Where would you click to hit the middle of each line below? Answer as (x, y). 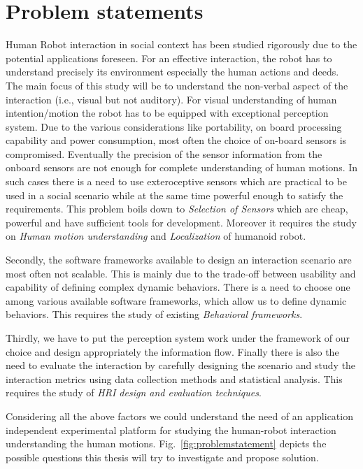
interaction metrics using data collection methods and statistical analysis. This (174, 378)
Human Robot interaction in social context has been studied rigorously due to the (181, 44)
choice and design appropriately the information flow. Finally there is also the (172, 351)
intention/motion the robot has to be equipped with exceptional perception (167, 113)
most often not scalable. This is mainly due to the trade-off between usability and (181, 273)
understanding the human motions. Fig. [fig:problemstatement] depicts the (166, 443)
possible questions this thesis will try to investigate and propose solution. (162, 457)
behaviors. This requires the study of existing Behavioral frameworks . (154, 314)
